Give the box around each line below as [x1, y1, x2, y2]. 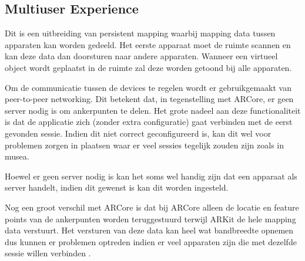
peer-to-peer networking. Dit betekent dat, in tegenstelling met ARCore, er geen [5, 93, 294, 105]
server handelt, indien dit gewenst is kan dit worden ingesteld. [5, 181, 229, 194]
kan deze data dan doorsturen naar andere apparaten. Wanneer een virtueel [5, 50, 278, 62]
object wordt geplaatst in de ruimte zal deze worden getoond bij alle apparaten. [5, 61, 292, 73]
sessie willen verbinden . [5, 247, 91, 259]
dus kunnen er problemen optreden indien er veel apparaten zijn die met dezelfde [5, 235, 297, 248]
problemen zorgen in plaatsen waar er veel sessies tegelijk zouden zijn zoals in [5, 138, 284, 151]
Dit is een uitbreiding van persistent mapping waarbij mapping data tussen [5, 27, 276, 39]
